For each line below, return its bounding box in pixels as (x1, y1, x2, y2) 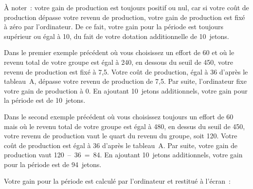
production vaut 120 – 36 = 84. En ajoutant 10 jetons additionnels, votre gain (4, 150, 243, 160)
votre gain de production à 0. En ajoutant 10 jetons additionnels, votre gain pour (4, 85, 248, 95)
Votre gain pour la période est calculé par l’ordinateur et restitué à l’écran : (4, 175, 231, 186)
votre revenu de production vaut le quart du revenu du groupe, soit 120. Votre (4, 131, 237, 141)
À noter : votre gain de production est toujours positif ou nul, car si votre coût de (4, 2, 249, 12)
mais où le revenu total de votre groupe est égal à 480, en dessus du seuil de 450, (4, 121, 245, 131)
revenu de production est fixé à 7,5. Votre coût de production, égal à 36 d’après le (4, 66, 248, 76)
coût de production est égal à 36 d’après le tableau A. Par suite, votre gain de (4, 140, 238, 150)
